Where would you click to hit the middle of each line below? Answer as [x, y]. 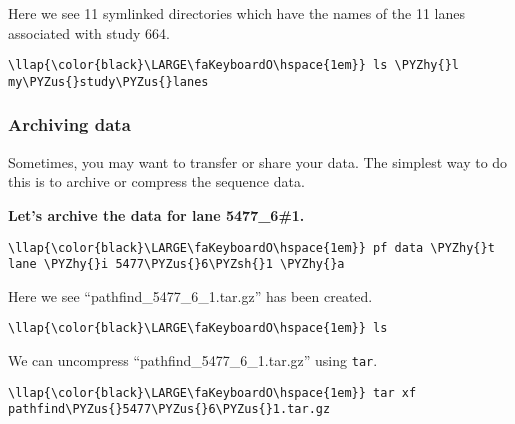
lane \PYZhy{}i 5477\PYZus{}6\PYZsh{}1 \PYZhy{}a [176, 264]
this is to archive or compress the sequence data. [156, 181]
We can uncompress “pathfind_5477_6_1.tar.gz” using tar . [193, 360]
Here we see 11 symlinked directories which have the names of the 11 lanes [236, 13]
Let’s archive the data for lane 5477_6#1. [156, 214]
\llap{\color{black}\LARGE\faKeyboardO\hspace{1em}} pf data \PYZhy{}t [251, 247]
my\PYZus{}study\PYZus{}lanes [108, 81]
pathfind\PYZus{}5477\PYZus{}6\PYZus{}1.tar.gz [169, 409]
